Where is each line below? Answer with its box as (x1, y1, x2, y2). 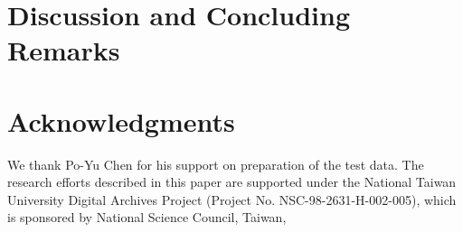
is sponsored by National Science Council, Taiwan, (7, 208, 287, 227)
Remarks (7, 32, 120, 69)
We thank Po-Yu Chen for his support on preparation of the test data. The (7, 154, 424, 173)
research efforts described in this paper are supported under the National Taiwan (7, 172, 457, 191)
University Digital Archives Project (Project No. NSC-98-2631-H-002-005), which (7, 190, 457, 209)
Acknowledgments (7, 102, 235, 139)
